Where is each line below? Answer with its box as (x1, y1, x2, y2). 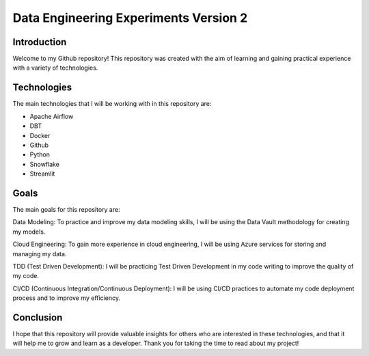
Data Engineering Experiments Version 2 (12, 10, 248, 25)
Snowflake (29, 160, 59, 168)
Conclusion (12, 312, 63, 323)
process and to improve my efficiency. (12, 294, 121, 302)
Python (29, 150, 51, 159)
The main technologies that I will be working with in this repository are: (12, 100, 212, 108)
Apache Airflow (29, 112, 74, 120)
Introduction (12, 36, 67, 48)
